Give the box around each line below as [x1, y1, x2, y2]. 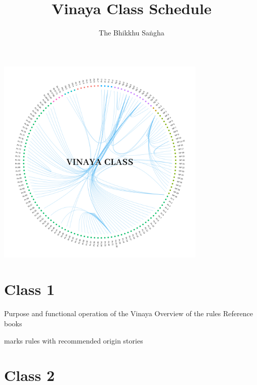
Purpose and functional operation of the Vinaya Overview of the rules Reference [4, 308, 253, 319]
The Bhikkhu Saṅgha [99, 27, 164, 38]
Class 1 [4, 279, 55, 300]
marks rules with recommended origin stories [4, 335, 143, 346]
